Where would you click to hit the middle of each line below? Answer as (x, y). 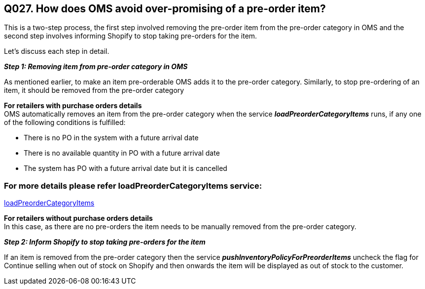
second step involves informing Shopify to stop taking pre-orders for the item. (131, 36)
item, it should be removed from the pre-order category (94, 90)
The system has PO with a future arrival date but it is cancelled (125, 168)
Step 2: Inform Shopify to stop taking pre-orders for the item (105, 242)
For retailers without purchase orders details (78, 218)
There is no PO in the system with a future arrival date (111, 138)
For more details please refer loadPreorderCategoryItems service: (133, 186)
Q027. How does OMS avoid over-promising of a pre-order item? (165, 9)
